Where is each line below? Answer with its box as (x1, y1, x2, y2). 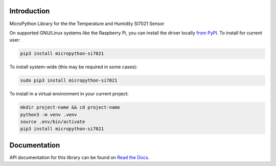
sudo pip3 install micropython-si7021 (20, 77, 118, 84)
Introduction (9, 7, 50, 15)
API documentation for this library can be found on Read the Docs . (9, 154, 150, 160)
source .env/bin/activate (20, 119, 85, 125)
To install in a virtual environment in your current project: (9, 91, 129, 97)
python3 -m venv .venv (20, 112, 77, 117)
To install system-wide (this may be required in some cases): (9, 64, 138, 70)
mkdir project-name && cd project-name (20, 105, 120, 110)
